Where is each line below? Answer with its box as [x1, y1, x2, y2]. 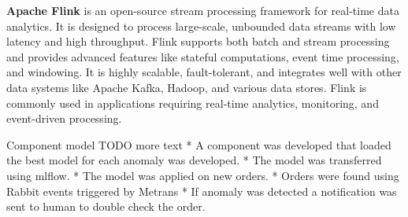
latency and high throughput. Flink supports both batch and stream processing [6, 33, 390, 50]
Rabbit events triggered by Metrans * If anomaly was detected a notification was [6, 182, 397, 199]
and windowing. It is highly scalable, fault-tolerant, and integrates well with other [6, 64, 402, 80]
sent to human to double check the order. [6, 198, 206, 215]
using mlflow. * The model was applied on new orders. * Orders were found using [6, 167, 399, 183]
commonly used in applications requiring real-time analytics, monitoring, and [6, 94, 379, 111]
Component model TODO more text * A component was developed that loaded [6, 136, 391, 153]
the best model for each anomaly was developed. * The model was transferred [6, 152, 382, 168]
